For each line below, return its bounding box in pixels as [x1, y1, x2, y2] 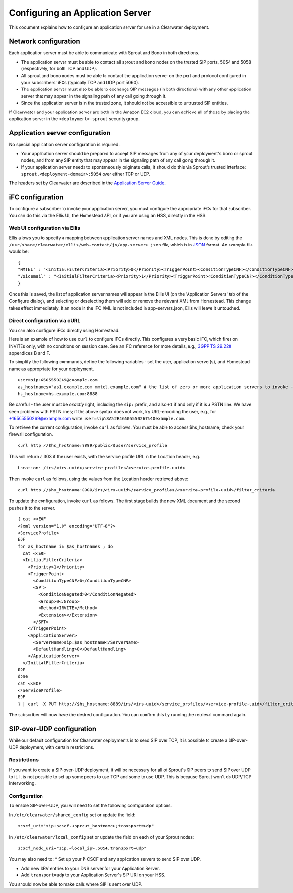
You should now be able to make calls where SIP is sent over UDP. [9, 881, 143, 887]
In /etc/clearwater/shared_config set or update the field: [9, 812, 136, 818]
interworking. [9, 781, 36, 786]
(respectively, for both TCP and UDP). [21, 66, 97, 72]
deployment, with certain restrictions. [19, 744, 95, 750]
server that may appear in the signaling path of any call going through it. [21, 93, 167, 99]
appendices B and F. [9, 350, 51, 356]
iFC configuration [9, 193, 63, 201]
